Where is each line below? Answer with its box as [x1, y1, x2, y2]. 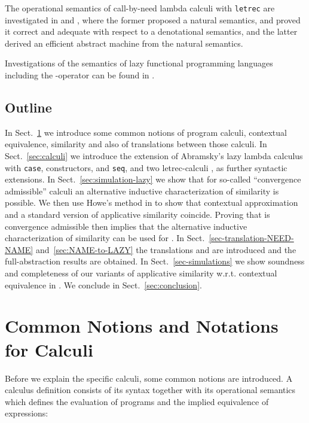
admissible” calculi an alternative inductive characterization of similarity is [5, 184, 279, 197]
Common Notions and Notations [5, 314, 279, 338]
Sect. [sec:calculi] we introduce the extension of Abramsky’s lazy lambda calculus [5, 150, 303, 162]
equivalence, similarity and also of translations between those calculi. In [5, 138, 267, 150]
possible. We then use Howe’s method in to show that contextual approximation [5, 196, 298, 209]
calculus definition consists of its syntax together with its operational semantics [5, 384, 296, 396]
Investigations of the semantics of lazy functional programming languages [5, 57, 273, 69]
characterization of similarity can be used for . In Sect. [5, 232, 205, 244]
